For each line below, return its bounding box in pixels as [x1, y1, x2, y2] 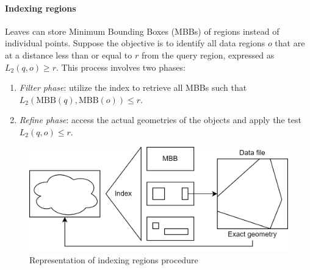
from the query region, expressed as [141, 48, 275, 61]
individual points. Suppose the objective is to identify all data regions [5, 37, 265, 49]
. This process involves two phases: [56, 60, 186, 73]
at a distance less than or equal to [5, 48, 132, 61]
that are [275, 37, 305, 49]
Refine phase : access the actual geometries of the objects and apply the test [19, 113, 301, 126]
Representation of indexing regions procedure [29, 253, 198, 266]
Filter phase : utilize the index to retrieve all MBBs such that [19, 81, 247, 94]
